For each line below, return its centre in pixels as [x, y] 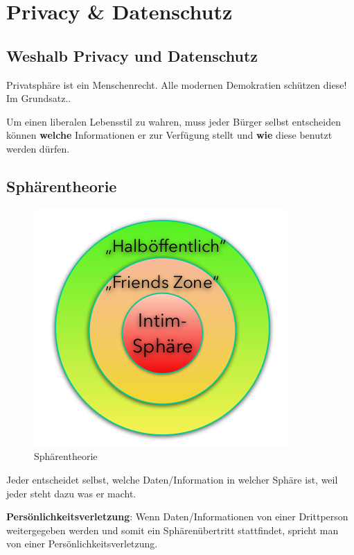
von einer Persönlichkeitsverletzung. [82, 544]
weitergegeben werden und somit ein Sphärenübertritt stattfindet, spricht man [172, 530]
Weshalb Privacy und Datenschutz [132, 55]
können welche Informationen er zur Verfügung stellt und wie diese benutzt [169, 135]
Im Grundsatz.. [39, 98]
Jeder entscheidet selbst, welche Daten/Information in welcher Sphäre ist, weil [172, 479]
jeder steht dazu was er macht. [71, 493]
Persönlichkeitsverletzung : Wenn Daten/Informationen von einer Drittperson [177, 516]
